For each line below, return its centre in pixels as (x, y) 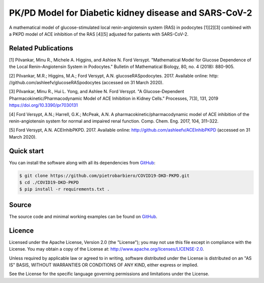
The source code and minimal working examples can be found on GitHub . (83, 216)
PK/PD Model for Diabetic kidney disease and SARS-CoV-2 (131, 13)
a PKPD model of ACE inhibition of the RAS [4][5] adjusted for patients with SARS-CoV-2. (99, 34)
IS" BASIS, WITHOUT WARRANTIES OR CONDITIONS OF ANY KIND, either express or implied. (104, 265)
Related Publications (41, 48)
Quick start (26, 151)
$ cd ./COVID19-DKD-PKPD (49, 183)
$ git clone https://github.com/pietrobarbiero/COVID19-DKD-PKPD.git (104, 176)
